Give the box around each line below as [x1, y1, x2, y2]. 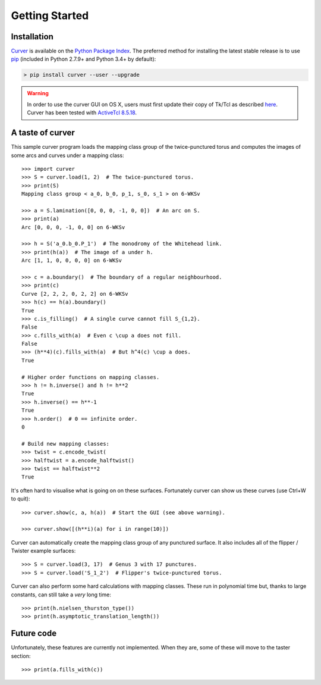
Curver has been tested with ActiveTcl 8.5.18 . [27, 109, 137, 116]
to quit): [11, 495, 30, 502]
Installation [11, 32, 53, 42]
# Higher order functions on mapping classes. [21, 374, 160, 380]
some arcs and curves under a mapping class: [11, 152, 124, 159]
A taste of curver [11, 128, 75, 138]
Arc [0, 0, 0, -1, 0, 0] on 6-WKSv [21, 224, 125, 230]
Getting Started [11, 9, 89, 22]
